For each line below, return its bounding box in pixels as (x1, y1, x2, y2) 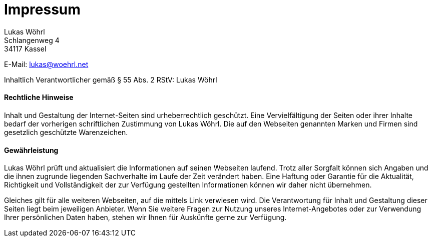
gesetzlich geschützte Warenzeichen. (4, 127, 128, 136)
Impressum (4, 1, 81, 18)
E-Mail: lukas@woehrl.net (4, 59, 89, 68)
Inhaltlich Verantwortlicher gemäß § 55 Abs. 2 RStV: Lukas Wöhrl (4, 75, 217, 84)
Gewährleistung (4, 145, 59, 154)
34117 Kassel (4, 44, 47, 53)
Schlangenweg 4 (4, 35, 60, 44)
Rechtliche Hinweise (4, 93, 74, 102)
